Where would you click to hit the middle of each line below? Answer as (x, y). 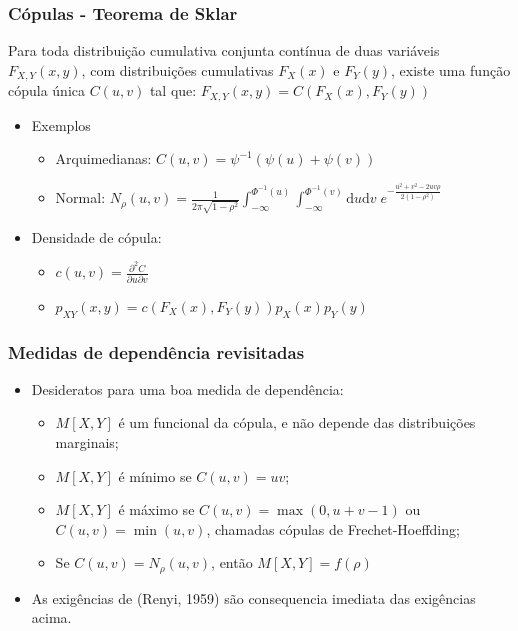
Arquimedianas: (103, 158)
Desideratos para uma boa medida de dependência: (187, 388)
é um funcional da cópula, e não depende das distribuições (297, 422)
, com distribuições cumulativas (177, 69)
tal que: (173, 90)
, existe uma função (451, 69)
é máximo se (156, 509)
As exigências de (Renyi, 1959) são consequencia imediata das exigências (253, 597)
